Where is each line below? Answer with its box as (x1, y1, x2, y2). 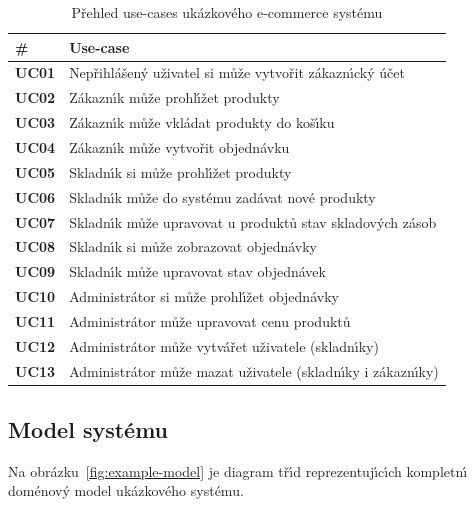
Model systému (8, 414, 169, 445)
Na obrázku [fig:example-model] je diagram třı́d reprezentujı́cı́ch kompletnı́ (8, 460, 468, 481)
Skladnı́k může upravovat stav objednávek (69, 261, 326, 282)
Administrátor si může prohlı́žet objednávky (69, 286, 339, 307)
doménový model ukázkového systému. (8, 480, 244, 501)
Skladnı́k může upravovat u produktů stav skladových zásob (69, 211, 437, 232)
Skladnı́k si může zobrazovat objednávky (69, 236, 317, 257)
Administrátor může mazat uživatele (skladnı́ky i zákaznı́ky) (69, 360, 439, 381)
